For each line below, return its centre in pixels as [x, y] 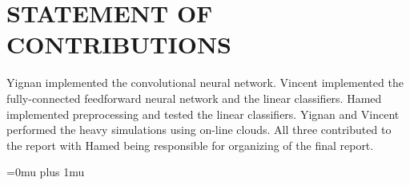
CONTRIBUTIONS [119, 44]
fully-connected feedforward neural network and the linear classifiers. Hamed [194, 98]
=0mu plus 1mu [46, 172]
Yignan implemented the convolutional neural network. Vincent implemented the [205, 83]
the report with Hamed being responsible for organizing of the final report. [190, 145]
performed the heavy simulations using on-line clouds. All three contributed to [199, 130]
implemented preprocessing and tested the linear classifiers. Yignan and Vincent [203, 114]
